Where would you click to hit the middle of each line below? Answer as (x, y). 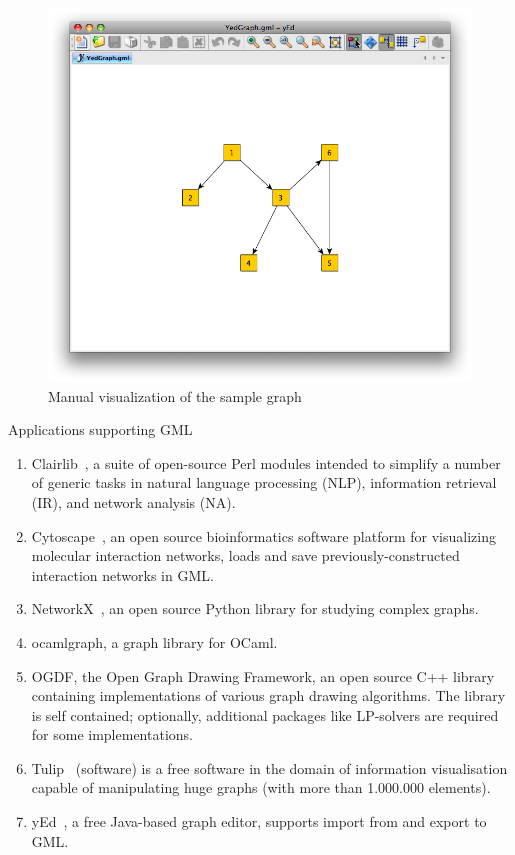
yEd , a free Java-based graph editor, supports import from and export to (259, 821)
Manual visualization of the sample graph (175, 395)
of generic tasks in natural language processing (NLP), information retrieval (264, 482)
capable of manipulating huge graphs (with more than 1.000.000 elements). (261, 787)
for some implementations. (112, 734)
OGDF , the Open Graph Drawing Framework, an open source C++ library (263, 675)
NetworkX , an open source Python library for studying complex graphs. (255, 608)
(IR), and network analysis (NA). (133, 501)
